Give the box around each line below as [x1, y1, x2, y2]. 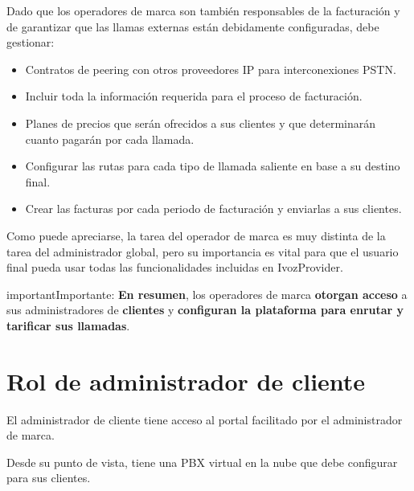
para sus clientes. [6, 469, 91, 486]
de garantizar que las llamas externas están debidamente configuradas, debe [6, 18, 379, 35]
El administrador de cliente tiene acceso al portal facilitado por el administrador [6, 411, 403, 428]
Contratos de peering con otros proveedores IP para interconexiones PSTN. [25, 60, 396, 77]
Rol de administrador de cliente [6, 364, 366, 397]
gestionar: [6, 34, 55, 51]
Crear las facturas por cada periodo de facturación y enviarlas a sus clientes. [25, 200, 402, 217]
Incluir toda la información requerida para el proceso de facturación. [25, 88, 363, 104]
